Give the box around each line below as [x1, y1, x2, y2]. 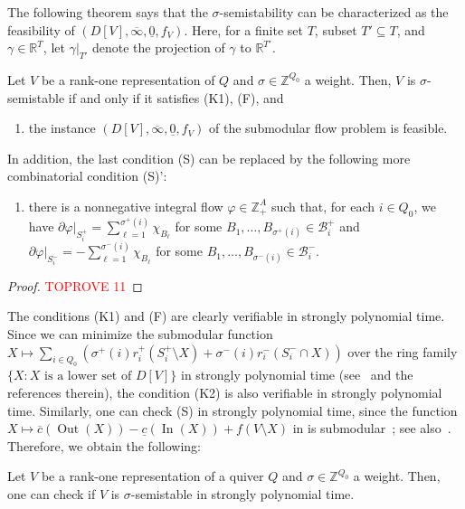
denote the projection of [92, 38, 225, 57]
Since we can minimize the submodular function [7, 325, 273, 344]
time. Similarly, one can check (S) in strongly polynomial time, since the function [7, 401, 458, 419]
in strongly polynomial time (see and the [180, 365, 413, 384]
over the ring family [347, 342, 458, 361]
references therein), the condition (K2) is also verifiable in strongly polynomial [7, 382, 442, 401]
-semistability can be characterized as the [219, 3, 449, 21]
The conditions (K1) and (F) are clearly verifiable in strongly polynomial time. [7, 306, 445, 325]
